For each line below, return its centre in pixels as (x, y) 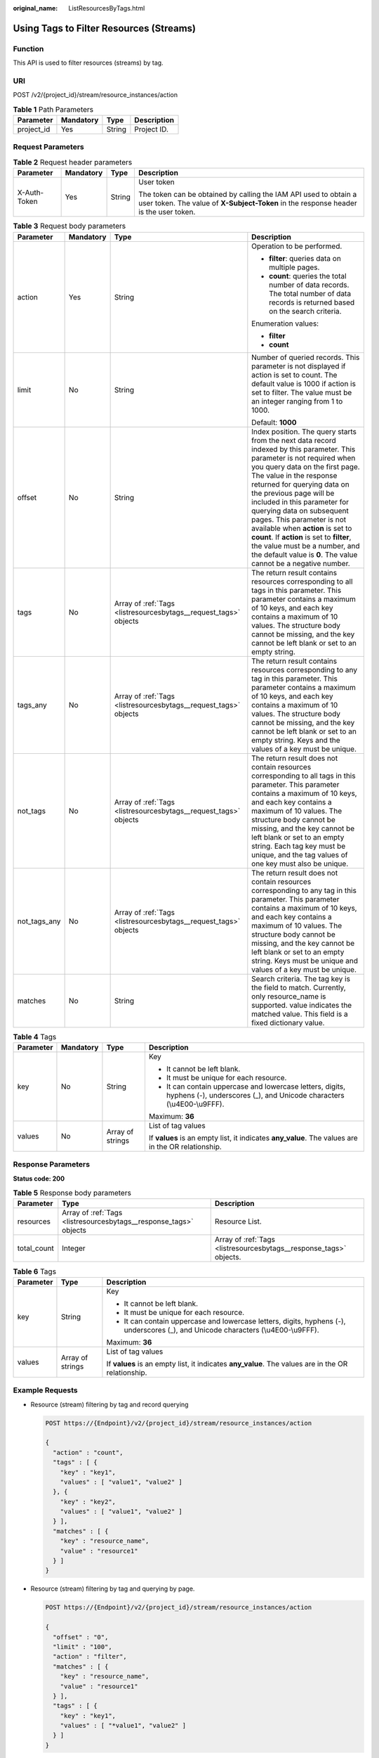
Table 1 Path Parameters (53, 109)
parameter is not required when (304, 458)
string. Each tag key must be (299, 846)
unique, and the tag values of (300, 854)
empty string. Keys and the (296, 740)
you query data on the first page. (306, 466)
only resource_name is (289, 996)
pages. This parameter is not (299, 519)
